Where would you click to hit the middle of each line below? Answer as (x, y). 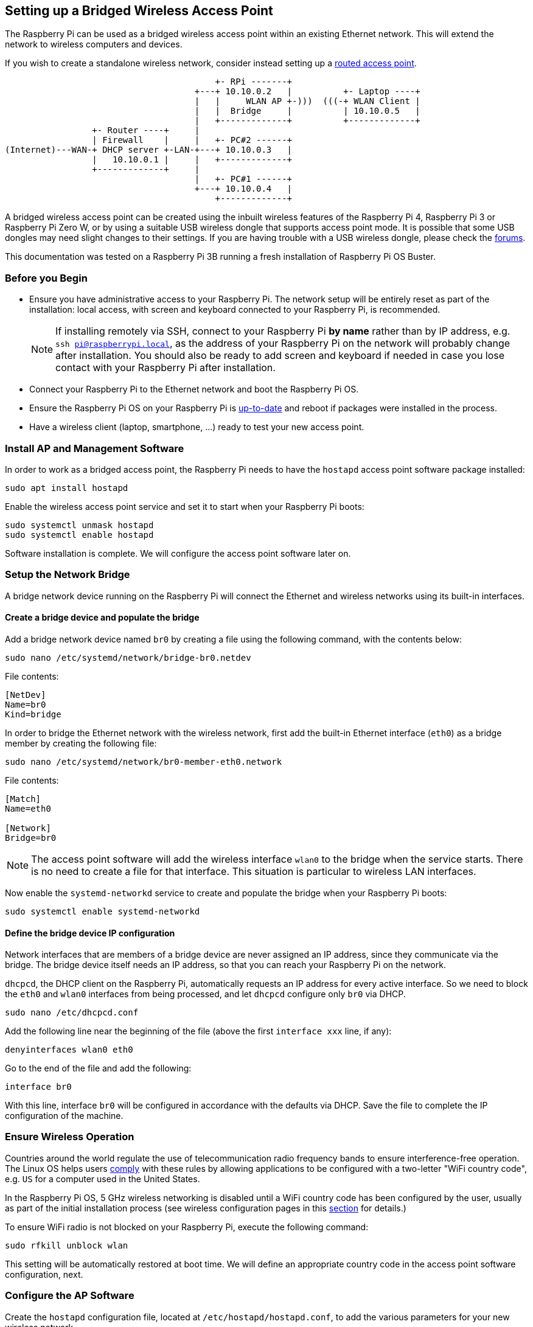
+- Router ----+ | (146, 131)
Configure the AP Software (70, 1296)
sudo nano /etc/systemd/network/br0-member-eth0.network (144, 761)
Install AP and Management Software (95, 448)
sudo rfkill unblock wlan (67, 1245)
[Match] (23, 799)
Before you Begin (46, 278)
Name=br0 (26, 704)
